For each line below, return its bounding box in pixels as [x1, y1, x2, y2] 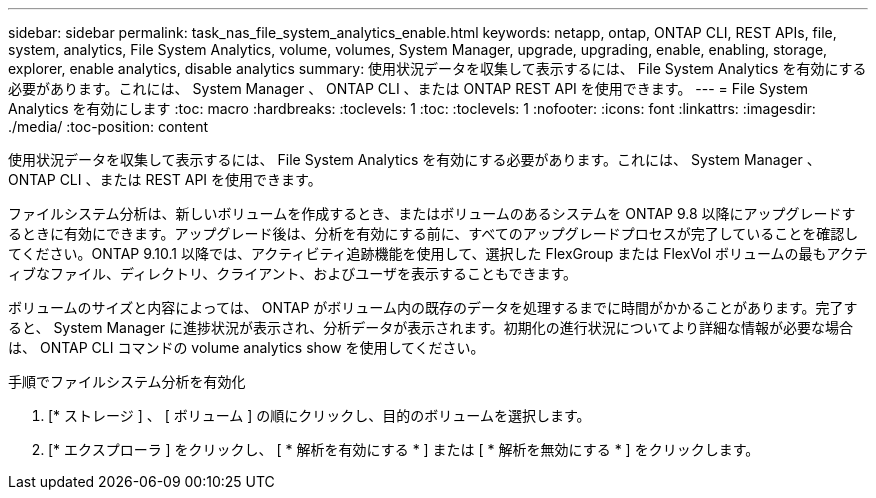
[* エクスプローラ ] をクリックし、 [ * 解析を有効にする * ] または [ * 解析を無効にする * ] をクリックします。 [48, 441, 760, 458]
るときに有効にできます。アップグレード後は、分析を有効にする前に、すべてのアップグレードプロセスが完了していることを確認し [8, 225, 859, 242]
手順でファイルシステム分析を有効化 [8, 373, 246, 390]
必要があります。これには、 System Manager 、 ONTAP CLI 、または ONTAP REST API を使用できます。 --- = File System [8, 80, 809, 97]
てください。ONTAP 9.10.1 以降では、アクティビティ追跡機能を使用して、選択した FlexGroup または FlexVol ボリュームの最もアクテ [8, 245, 868, 262]
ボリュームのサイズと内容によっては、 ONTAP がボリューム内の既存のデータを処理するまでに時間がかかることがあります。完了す [8, 299, 858, 316]
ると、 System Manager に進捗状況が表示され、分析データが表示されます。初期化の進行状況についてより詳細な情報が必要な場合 [8, 319, 854, 336]
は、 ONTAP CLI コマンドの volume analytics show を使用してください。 [8, 339, 485, 356]
